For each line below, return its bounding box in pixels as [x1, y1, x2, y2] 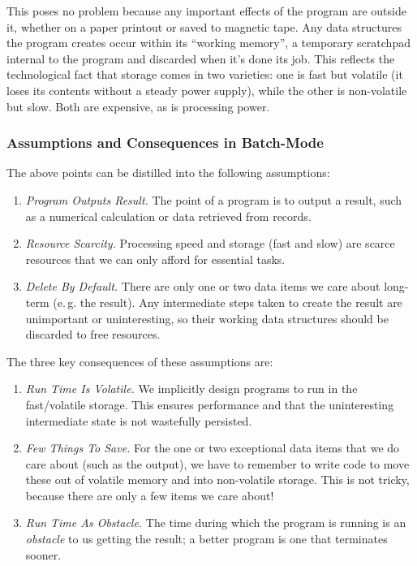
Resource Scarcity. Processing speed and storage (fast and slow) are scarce [25, 235, 395, 252]
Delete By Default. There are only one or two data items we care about [25, 278, 380, 295]
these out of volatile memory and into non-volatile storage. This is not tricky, [25, 471, 410, 488]
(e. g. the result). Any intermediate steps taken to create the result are [53, 293, 402, 310]
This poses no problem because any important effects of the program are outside [6, 2, 406, 19]
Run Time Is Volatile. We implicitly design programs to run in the [25, 380, 358, 397]
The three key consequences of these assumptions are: [6, 352, 273, 369]
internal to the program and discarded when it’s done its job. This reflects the [6, 50, 395, 67]
